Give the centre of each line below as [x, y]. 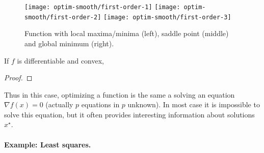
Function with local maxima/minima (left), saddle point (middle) [127, 33]
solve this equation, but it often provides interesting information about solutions [129, 114]
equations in [100, 104]
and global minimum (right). [69, 43]
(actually [59, 104]
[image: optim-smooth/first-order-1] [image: [102, 7]
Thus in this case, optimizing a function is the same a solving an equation [120, 94]
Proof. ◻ [18, 78]
